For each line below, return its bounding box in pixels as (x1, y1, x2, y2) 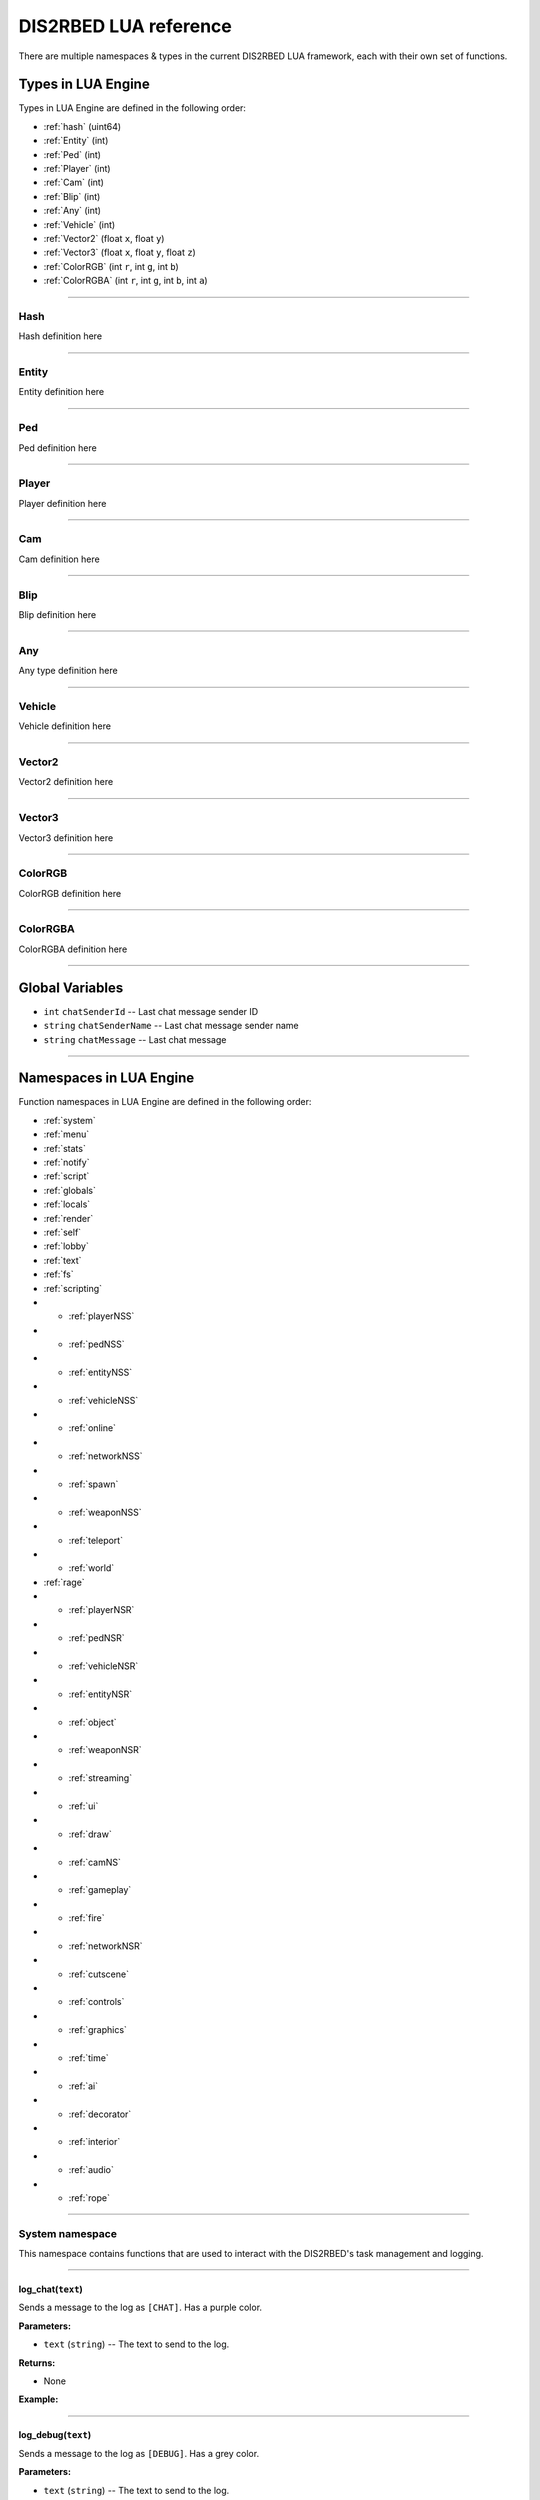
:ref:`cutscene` (68, 1968, 130, 1980)
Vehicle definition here (18, 720, 112, 732)
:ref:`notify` (43, 1156, 90, 1168)
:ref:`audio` (68, 2164, 114, 2176)
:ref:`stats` (43, 1142, 87, 1154)
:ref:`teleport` (68, 1534, 124, 1546)
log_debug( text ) (18, 2429, 92, 2441)
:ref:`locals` (43, 1198, 91, 1210)
